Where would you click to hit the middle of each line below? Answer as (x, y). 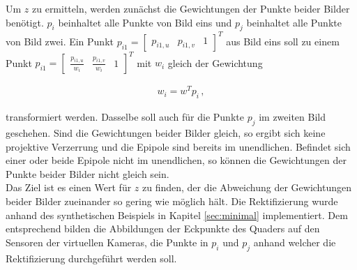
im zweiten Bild (293, 117)
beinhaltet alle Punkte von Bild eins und (145, 22)
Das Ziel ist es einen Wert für (69, 187)
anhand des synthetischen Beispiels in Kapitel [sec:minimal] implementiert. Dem (177, 215)
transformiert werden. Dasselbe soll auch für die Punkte (125, 117)
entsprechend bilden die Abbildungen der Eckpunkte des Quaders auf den (163, 228)
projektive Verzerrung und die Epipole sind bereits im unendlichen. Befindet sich (178, 146)
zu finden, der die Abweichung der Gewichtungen (247, 187)
